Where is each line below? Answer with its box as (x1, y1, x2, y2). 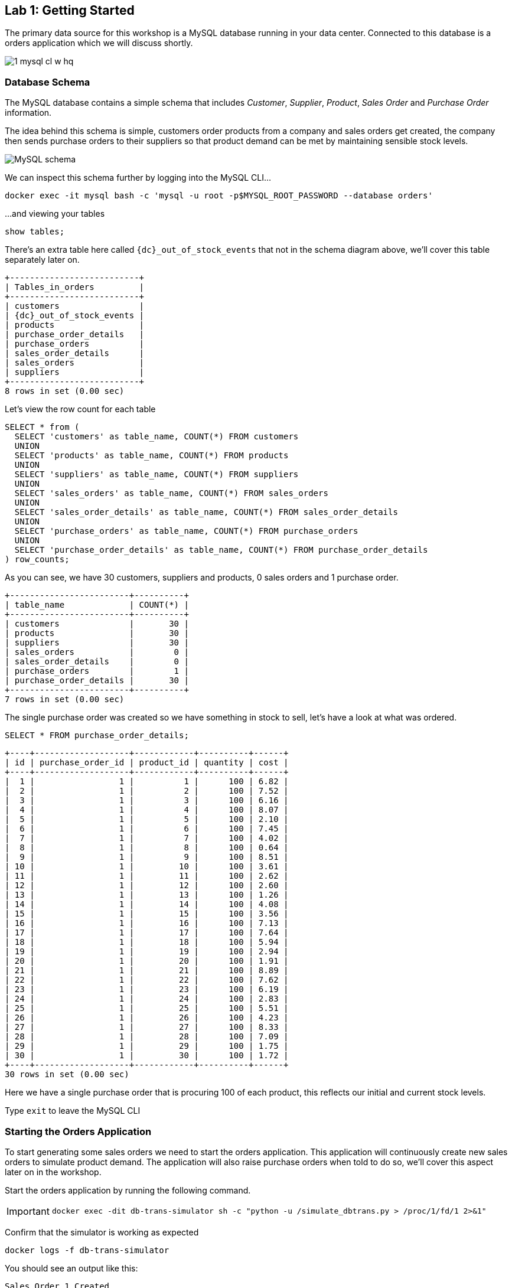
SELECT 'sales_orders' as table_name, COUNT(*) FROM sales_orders (14, 488, 328, 498)
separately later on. (5, 255, 80, 265)
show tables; (5, 227, 65, 237)
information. (5, 107, 52, 118)
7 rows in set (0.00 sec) (5, 694, 125, 705)
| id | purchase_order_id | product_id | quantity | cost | (5, 758, 289, 768)
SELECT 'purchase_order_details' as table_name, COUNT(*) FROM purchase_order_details (14, 545, 428, 555)
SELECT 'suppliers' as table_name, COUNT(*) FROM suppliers (14, 469, 299, 480)
